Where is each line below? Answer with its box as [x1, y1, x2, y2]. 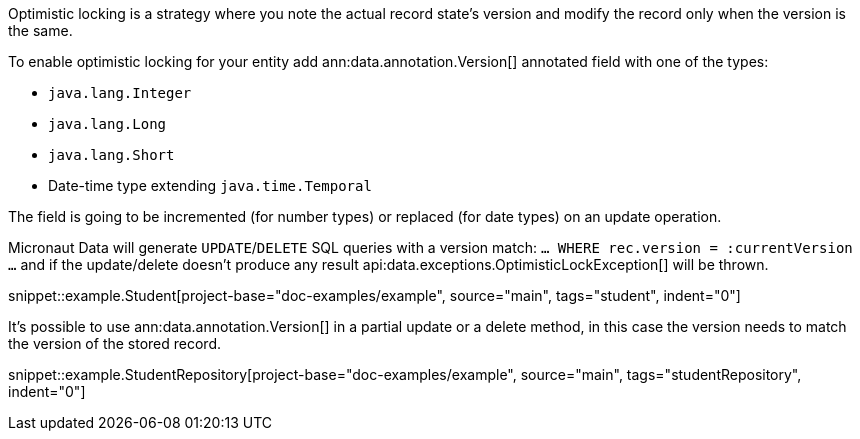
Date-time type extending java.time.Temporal [48, 177, 372, 194]
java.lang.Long [48, 116, 167, 132]
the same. [8, 22, 73, 39]
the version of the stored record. [8, 335, 222, 352]
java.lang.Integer [48, 85, 192, 101]
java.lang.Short [48, 147, 175, 163]
